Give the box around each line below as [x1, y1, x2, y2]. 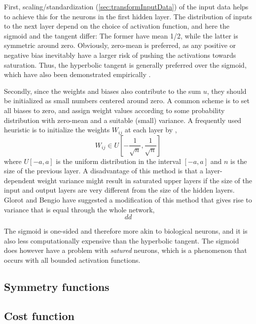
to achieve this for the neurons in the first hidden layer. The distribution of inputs [4, 11, 253, 21]
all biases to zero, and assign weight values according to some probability [4, 105, 225, 115]
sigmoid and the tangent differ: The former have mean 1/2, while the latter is [4, 30, 238, 40]
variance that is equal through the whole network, [4, 204, 155, 214]
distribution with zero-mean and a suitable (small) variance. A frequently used [4, 115, 242, 125]
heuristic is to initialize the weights [4, 124, 110, 135]
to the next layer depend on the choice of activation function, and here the [4, 21, 230, 31]
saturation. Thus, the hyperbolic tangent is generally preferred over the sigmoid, [4, 59, 247, 70]
